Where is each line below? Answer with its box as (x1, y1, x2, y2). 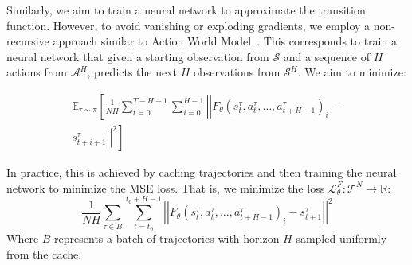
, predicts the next (87, 64, 178, 80)
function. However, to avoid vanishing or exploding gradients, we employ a (6, 17, 371, 33)
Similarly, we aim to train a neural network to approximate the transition (6, 2, 366, 18)
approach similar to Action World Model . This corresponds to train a (53, 33, 397, 49)
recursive (6, 33, 49, 49)
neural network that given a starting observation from (6, 48, 269, 64)
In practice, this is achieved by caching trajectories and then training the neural (6, 164, 397, 181)
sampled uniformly (296, 230, 387, 247)
